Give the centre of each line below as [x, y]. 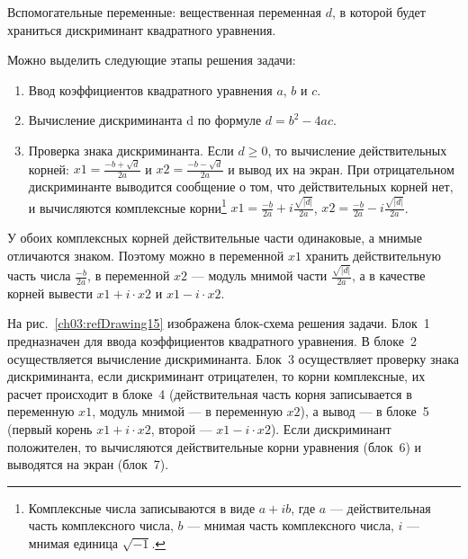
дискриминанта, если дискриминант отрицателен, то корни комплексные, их [216, 376]
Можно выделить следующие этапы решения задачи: [152, 60]
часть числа [39, 275]
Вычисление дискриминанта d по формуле [145, 120]
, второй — [181, 429]
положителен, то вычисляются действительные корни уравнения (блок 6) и [215, 446]
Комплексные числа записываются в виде [142, 507]
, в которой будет [378, 12]
